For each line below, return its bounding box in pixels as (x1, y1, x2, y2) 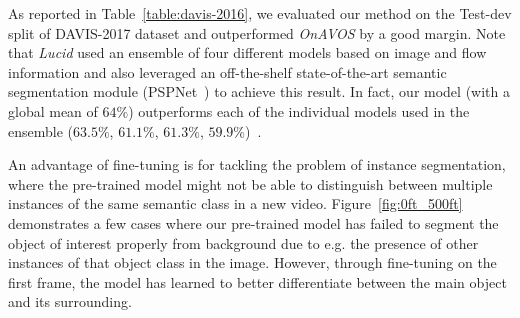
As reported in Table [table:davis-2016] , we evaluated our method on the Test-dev (8, 3, 512, 23)
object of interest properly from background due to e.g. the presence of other (8, 232, 479, 253)
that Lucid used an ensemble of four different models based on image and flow (8, 42, 487, 63)
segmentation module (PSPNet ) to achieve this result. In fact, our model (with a (8, 81, 510, 102)
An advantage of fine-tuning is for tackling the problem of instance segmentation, (8, 154, 506, 175)
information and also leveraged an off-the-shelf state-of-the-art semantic (8, 61, 447, 82)
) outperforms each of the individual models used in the (128, 100, 470, 121)
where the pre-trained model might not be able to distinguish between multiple (8, 173, 493, 194)
